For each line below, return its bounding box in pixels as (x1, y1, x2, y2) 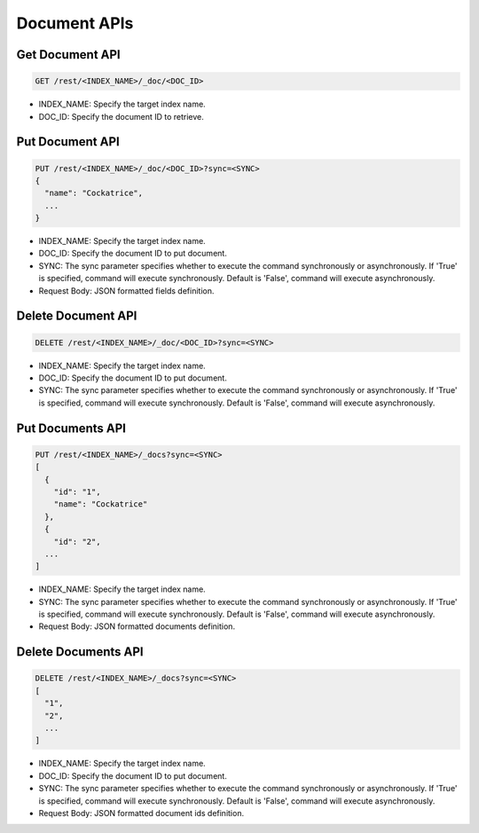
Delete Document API (16, 309, 137, 324)
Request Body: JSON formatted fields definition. (38, 285, 215, 296)
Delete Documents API (16, 644, 144, 660)
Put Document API (16, 134, 120, 150)
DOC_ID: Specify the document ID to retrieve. (38, 111, 204, 122)
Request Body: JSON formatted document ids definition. (38, 807, 244, 818)
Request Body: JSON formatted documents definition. (38, 621, 235, 632)
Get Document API (16, 47, 122, 62)
